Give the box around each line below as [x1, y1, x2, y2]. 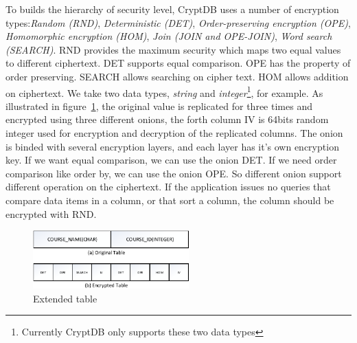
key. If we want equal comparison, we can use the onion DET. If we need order [5, 153, 337, 167]
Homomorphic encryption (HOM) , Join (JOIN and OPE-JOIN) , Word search [5, 29, 332, 43]
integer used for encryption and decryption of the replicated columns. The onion [5, 126, 343, 140]
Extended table [33, 291, 97, 305]
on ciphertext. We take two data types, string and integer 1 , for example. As [5, 83, 323, 100]
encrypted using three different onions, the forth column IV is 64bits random [5, 112, 329, 126]
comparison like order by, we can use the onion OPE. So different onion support [5, 166, 342, 180]
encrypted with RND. [5, 206, 97, 221]
